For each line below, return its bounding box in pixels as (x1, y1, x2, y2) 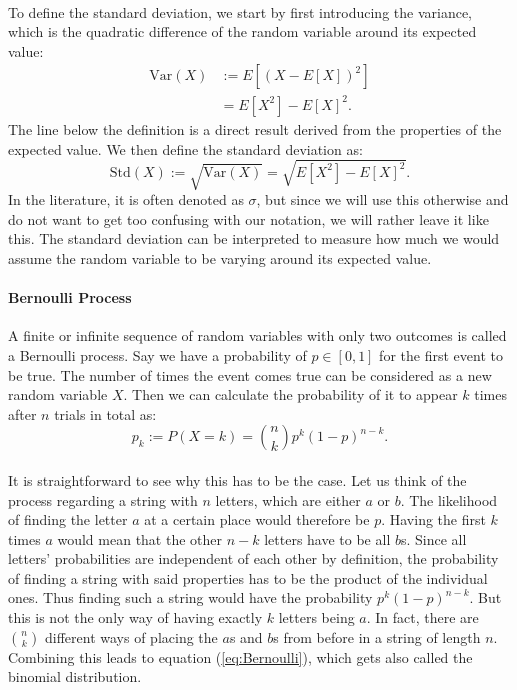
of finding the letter (8, 509, 128, 530)
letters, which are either (215, 489, 361, 510)
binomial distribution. (8, 666, 142, 687)
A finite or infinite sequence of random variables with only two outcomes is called (8, 325, 507, 346)
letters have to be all (264, 528, 391, 549)
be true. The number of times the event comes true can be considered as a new (8, 364, 492, 385)
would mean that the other (57, 528, 223, 549)
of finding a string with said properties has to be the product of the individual (8, 567, 488, 588)
